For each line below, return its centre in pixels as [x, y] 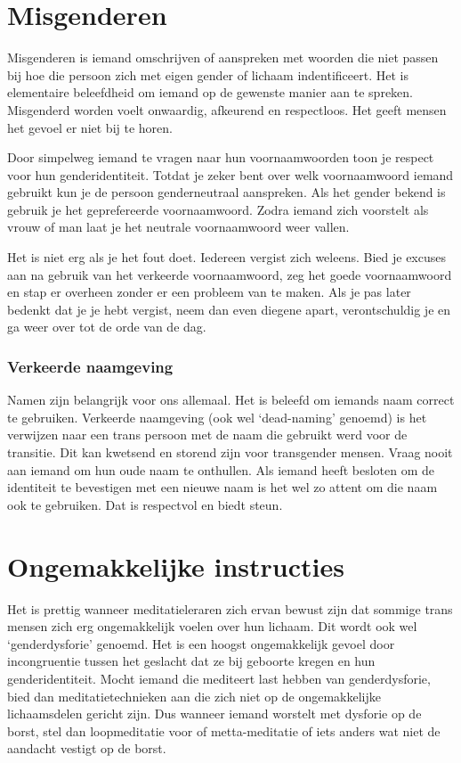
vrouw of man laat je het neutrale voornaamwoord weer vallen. [178, 227]
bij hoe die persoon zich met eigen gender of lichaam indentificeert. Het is [208, 74]
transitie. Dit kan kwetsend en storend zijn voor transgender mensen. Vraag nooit [230, 452]
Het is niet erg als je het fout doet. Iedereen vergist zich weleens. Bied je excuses [226, 257]
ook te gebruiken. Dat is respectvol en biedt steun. [145, 504]
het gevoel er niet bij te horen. [90, 127]
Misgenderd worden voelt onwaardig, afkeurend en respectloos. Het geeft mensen [227, 109]
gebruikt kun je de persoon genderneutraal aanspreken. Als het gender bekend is [226, 192]
